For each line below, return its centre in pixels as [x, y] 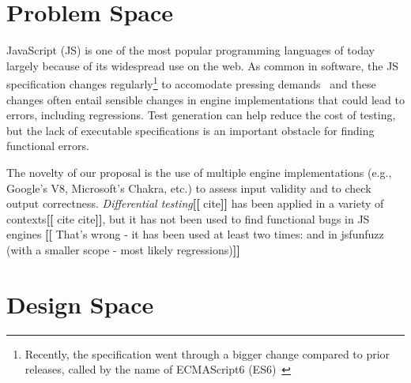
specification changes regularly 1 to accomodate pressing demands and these [191, 83]
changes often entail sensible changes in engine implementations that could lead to [205, 99]
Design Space [80, 304]
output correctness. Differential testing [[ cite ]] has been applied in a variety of [195, 203]
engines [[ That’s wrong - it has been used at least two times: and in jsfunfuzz [195, 234]
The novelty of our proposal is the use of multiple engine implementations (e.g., [199, 172]
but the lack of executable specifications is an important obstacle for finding [190, 130]
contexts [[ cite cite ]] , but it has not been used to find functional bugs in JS [188, 218]
